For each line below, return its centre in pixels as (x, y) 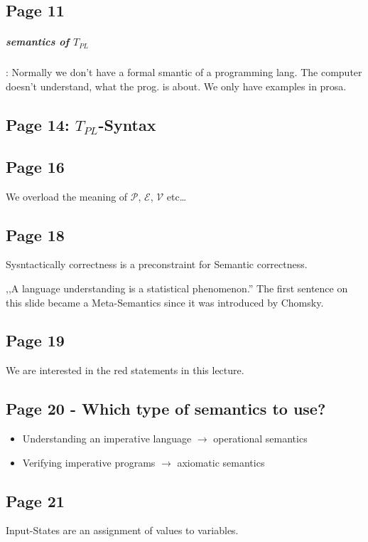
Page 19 (35, 340)
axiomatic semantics (221, 462)
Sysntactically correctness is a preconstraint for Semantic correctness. (157, 264)
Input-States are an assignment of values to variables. (122, 530)
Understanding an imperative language (107, 439)
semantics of (38, 42)
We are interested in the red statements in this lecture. (125, 370)
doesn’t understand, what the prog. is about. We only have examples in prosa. (176, 86)
